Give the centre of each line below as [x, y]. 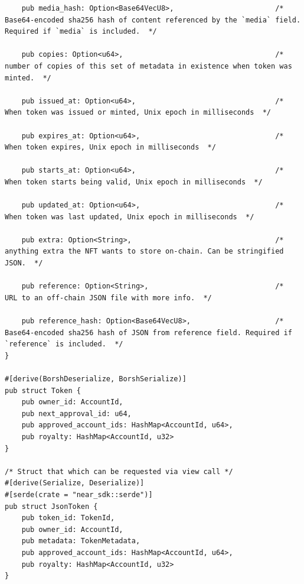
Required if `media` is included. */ [81, 32]
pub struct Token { [43, 390]
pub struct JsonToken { [51, 506]
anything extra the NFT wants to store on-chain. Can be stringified [144, 252]
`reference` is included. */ [64, 344]
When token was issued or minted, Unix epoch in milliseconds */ [138, 113]
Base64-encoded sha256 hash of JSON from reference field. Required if [148, 332]
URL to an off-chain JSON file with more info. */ [108, 298]
